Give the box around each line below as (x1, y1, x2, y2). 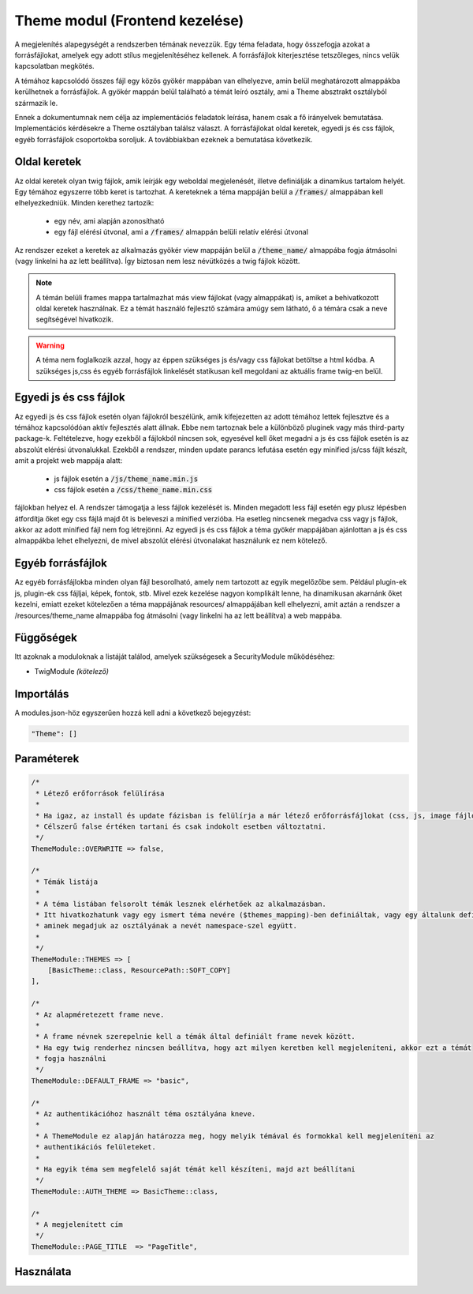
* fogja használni (35, 1055, 106, 1063)
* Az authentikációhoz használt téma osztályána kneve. (35, 1110, 256, 1119)
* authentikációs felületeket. (35, 1142, 157, 1152)
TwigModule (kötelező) (34, 666, 110, 675)
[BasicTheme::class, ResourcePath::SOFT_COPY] (47, 965, 232, 975)
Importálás (14, 687, 69, 701)
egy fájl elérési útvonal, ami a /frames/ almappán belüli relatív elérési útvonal (54, 228, 309, 237)
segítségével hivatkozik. (35, 314, 114, 324)
